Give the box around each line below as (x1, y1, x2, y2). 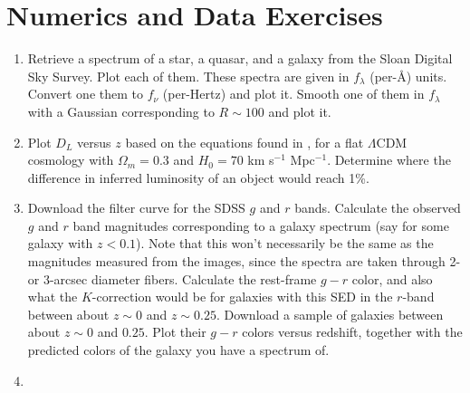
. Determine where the (327, 150, 451, 169)
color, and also (351, 269, 433, 288)
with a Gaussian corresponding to (27, 101, 215, 120)
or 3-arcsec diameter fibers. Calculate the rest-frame (27, 269, 317, 288)
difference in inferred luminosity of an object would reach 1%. (27, 168, 369, 187)
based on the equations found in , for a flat (125, 132, 364, 151)
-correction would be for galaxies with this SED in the (91, 287, 393, 306)
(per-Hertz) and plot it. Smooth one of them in (162, 84, 425, 103)
